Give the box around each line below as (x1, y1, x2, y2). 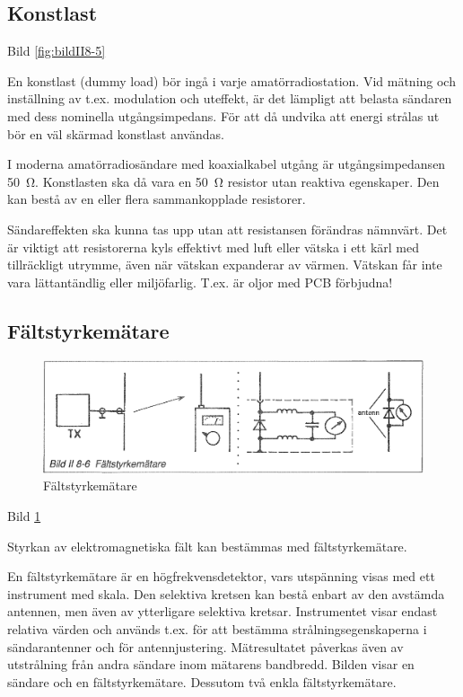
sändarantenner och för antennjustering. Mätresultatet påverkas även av (7, 637, 404, 656)
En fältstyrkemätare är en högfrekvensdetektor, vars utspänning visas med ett (7, 567, 435, 586)
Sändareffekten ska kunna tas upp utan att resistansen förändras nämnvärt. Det (7, 219, 448, 238)
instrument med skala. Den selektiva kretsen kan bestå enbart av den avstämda (7, 584, 445, 603)
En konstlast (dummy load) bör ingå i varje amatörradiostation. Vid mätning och (7, 71, 456, 90)
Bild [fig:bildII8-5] (7, 41, 106, 60)
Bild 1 (7, 507, 41, 525)
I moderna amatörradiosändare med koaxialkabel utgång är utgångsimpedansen (7, 154, 446, 173)
